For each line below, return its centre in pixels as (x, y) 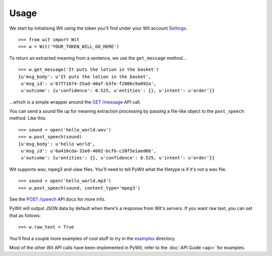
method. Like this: (28, 118)
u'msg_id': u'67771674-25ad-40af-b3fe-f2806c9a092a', (89, 83)
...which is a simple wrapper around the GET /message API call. (75, 102)
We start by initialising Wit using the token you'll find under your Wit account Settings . (98, 28)
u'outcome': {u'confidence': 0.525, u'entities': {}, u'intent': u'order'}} (118, 91)
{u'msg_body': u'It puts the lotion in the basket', (85, 76)
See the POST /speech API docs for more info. (57, 199)
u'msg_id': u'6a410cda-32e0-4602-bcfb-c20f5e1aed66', (89, 151)
